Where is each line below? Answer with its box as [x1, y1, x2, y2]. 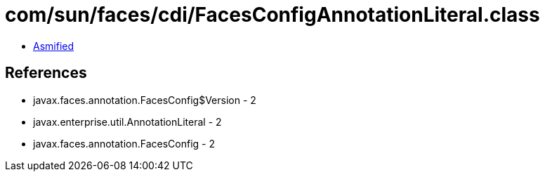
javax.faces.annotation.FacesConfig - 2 [33, 137, 216, 150]
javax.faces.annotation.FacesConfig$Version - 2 [33, 93, 256, 106]
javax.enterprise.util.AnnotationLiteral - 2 [33, 115, 222, 128]
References [5, 64, 87, 82]
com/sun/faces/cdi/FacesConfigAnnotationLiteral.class [5, 3, 540, 27]
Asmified [33, 39, 74, 52]
